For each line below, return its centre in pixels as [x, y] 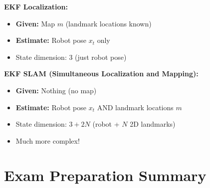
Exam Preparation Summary [105, 175]
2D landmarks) [153, 124]
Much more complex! [48, 140]
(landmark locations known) [108, 23]
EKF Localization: [36, 6]
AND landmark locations [135, 107]
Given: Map [35, 23]
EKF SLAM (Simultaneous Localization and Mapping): [101, 74]
